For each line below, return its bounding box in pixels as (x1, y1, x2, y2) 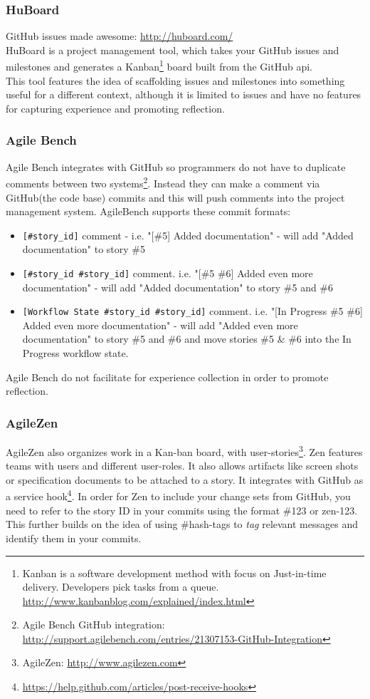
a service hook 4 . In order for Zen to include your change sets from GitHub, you (6, 487, 351, 504)
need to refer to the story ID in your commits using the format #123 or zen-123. (6, 502, 358, 517)
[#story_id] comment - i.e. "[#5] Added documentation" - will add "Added (22, 227, 354, 242)
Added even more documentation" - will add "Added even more (22, 317, 298, 332)
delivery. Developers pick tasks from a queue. (22, 579, 219, 594)
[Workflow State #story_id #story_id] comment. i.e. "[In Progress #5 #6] (22, 304, 363, 319)
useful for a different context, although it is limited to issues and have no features (6, 87, 361, 102)
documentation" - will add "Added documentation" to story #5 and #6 (22, 279, 334, 294)
